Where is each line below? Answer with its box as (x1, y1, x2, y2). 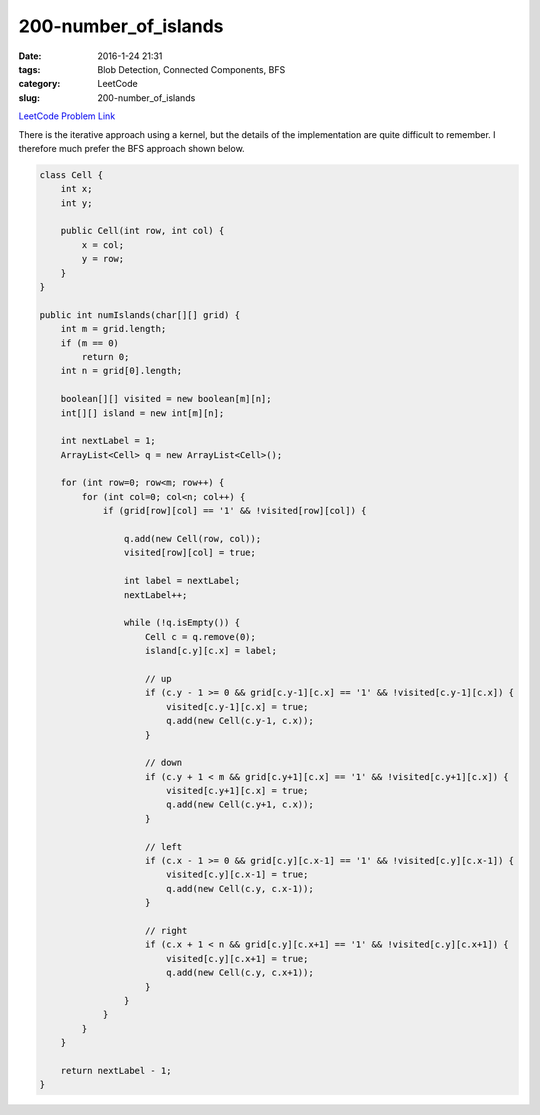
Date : (18, 50, 42, 62)
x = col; (81, 239, 125, 250)
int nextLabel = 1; (60, 435, 157, 447)
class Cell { (39, 169, 104, 180)
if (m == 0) (60, 337, 120, 349)
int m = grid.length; (60, 323, 167, 335)
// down (145, 757, 183, 769)
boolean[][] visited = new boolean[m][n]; (60, 393, 272, 405)
